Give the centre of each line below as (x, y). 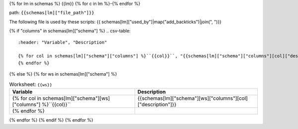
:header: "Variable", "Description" (63, 42)
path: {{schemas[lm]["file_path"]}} (52, 13)
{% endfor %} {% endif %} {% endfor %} (51, 120)
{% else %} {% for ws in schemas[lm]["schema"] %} (63, 74)
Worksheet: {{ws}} (31, 84)
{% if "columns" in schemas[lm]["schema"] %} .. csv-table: (70, 31)
